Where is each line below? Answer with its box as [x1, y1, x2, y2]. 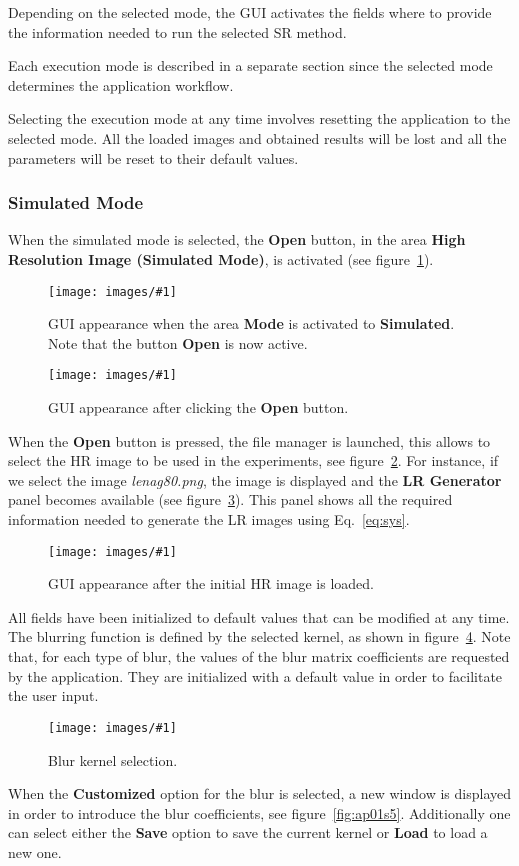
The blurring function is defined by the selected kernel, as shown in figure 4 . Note [8, 626, 511, 647]
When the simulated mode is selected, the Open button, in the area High [8, 229, 466, 250]
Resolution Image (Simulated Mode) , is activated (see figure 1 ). [8, 248, 434, 269]
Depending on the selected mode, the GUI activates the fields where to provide [8, 2, 492, 22]
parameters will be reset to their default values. [8, 147, 299, 168]
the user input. [8, 685, 99, 706]
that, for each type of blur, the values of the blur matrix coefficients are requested [8, 646, 510, 667]
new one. [8, 841, 62, 862]
